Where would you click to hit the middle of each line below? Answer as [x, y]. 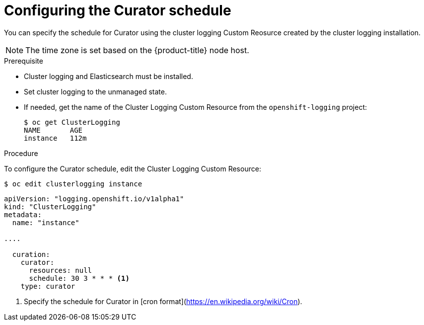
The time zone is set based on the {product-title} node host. [137, 50]
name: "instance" [46, 222]
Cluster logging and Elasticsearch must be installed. [108, 76]
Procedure [21, 153]
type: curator [48, 286]
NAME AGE [53, 130]
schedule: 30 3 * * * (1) [79, 278]
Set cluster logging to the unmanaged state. [96, 91]
